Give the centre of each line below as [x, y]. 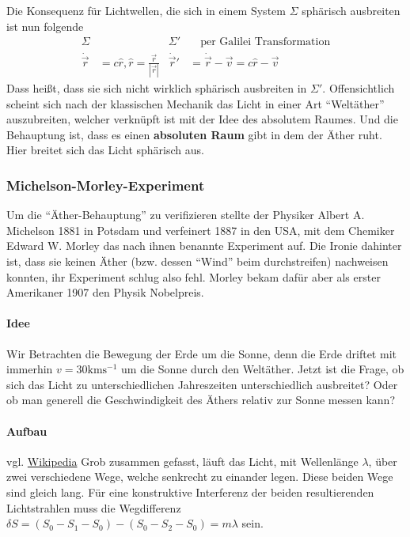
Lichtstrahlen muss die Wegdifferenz [94, 507]
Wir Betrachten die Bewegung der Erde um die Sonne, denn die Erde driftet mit [201, 353]
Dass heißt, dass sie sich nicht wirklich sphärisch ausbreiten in [157, 88]
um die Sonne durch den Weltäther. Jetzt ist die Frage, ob [263, 369]
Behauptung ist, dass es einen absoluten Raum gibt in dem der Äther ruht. [194, 134]
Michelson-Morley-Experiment [106, 185]
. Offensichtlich [359, 88]
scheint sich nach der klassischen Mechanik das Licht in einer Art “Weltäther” [196, 103]
